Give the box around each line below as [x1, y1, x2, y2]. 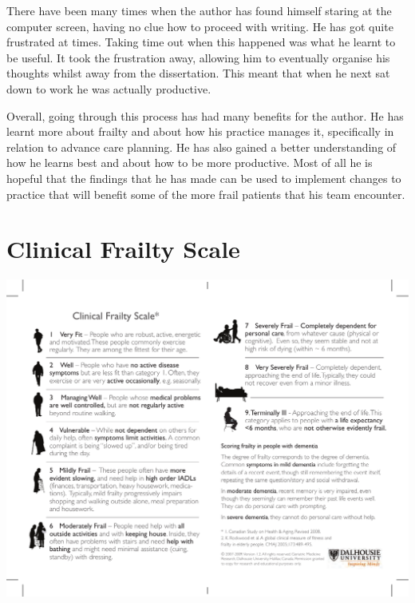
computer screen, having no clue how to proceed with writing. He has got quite [6, 18, 393, 34]
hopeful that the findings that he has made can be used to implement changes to [6, 169, 401, 186]
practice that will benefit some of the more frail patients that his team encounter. [6, 185, 405, 202]
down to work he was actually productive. [6, 80, 211, 97]
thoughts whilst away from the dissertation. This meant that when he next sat [6, 65, 390, 81]
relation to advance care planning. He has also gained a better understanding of [6, 138, 397, 155]
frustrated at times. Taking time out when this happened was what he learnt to [6, 34, 396, 50]
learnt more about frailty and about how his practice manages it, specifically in [6, 123, 394, 140]
